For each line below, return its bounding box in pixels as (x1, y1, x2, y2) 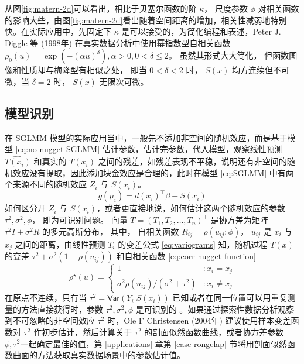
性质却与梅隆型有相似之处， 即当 (21, 64, 147, 76)
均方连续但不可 (231, 64, 289, 76)
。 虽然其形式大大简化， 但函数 (168, 49, 289, 61)
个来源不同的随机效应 (5, 178, 87, 190)
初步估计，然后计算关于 (42, 325, 132, 338)
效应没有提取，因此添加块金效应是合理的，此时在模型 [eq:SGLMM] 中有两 (12, 166, 294, 178)
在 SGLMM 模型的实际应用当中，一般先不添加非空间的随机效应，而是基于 (5, 131, 288, 143)
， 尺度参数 (204, 2, 248, 14)
